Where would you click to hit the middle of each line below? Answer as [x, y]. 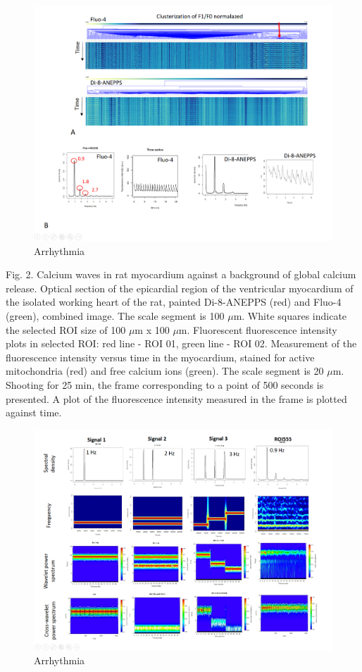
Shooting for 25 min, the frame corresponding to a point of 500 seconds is [165, 384]
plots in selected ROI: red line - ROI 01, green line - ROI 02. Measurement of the [181, 343]
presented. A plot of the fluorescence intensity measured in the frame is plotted [176, 398]
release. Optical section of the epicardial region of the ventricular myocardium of [180, 288]
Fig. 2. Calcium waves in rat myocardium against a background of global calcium [181, 274]
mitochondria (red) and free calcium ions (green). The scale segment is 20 [165, 371]
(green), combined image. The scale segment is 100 [115, 316]
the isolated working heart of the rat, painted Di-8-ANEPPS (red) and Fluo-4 [174, 302]
